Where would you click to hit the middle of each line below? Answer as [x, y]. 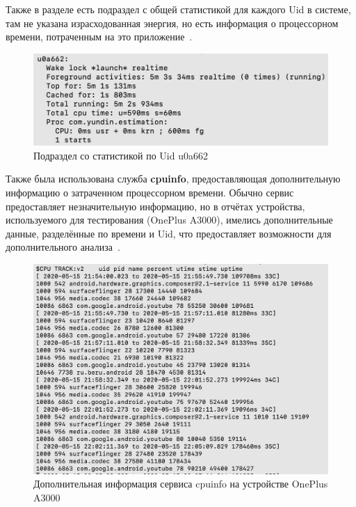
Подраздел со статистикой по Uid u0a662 [121, 155]
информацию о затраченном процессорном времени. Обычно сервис [150, 192]
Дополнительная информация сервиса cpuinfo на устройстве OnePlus [181, 484]
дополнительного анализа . [63, 247]
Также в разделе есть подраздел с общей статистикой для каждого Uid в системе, [178, 9]
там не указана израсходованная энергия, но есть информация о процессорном [172, 23]
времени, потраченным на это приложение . [99, 37]
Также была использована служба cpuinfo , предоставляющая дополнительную [173, 179]
